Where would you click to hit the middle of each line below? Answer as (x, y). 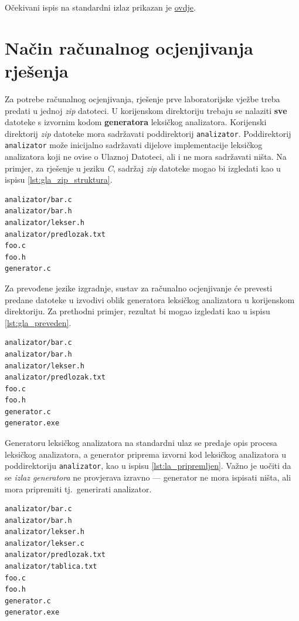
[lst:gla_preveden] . (38, 322)
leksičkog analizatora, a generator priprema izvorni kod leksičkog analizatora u (145, 454)
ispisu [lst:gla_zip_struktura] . (59, 179)
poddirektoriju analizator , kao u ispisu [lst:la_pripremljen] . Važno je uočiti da (148, 466)
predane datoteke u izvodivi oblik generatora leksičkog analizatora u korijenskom (150, 299)
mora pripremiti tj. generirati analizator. (78, 489)
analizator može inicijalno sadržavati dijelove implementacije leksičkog (134, 145)
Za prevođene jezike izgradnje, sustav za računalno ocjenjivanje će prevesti (139, 288)
